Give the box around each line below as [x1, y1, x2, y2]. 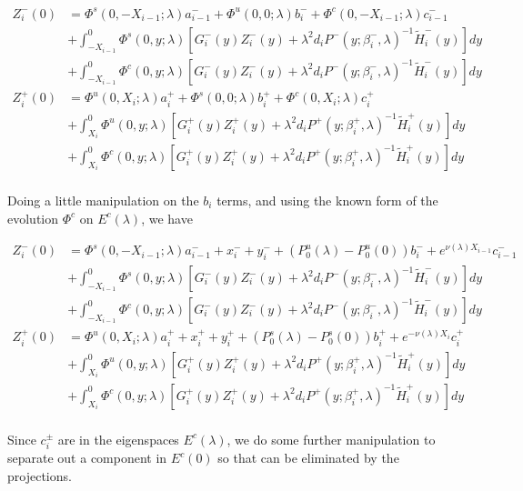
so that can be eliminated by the [217, 448, 399, 467]
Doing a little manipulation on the [7, 190, 199, 209]
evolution [7, 208, 59, 227]
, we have [141, 208, 193, 227]
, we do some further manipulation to [226, 429, 436, 448]
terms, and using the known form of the [216, 190, 438, 209]
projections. [7, 466, 72, 485]
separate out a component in [7, 448, 167, 467]
